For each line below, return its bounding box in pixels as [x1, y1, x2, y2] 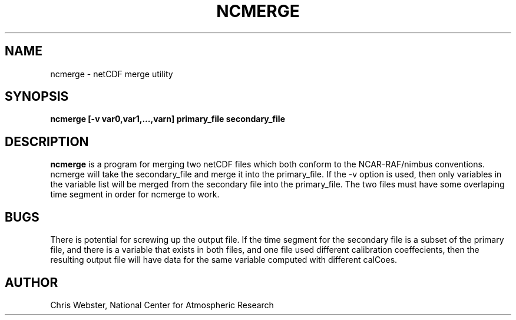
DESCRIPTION [5, 134, 89, 149]
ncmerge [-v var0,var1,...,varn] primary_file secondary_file [50, 114, 285, 124]
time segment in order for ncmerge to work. [50, 189, 220, 200]
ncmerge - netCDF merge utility [50, 68, 173, 79]
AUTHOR [5, 275, 58, 290]
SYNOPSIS [5, 89, 69, 104]
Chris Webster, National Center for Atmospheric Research [50, 299, 274, 310]
